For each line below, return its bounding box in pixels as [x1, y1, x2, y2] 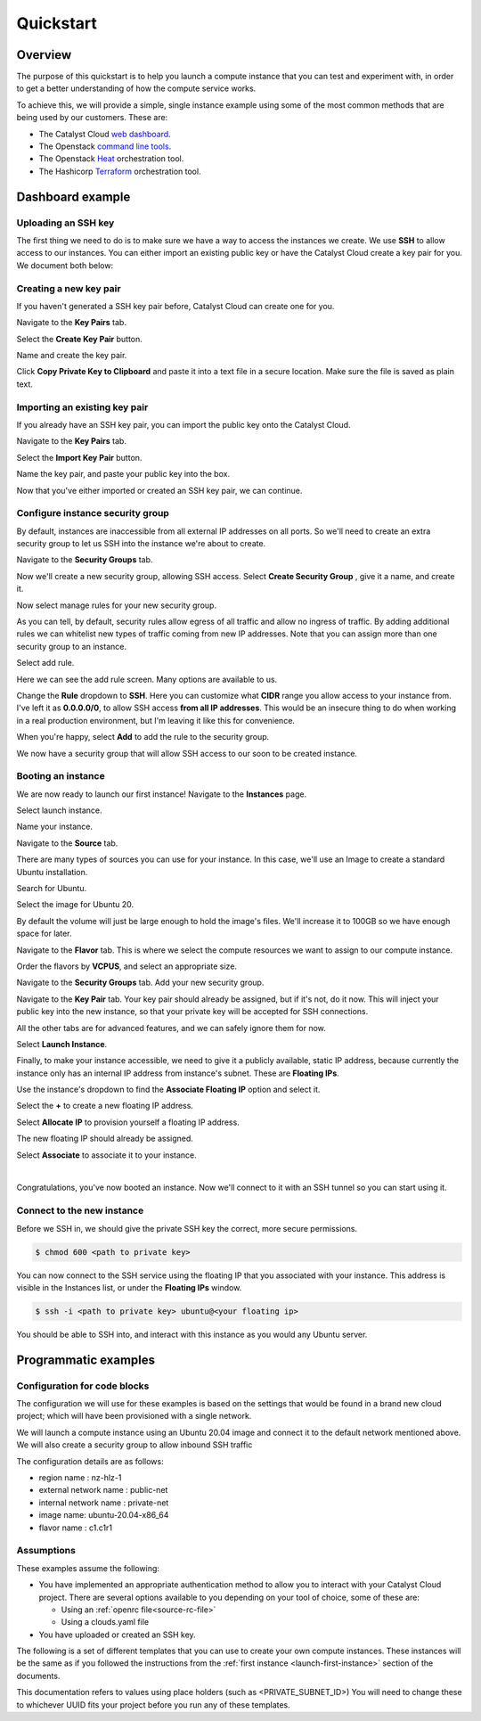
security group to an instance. [16, 641, 126, 652]
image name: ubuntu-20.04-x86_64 [38, 1510, 169, 1520]
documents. [16, 1670, 61, 1681]
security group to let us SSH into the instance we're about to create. [16, 538, 266, 549]
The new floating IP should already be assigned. [16, 1133, 193, 1144]
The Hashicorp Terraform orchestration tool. [38, 166, 201, 176]
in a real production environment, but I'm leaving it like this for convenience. [16, 715, 296, 725]
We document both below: [16, 259, 114, 271]
